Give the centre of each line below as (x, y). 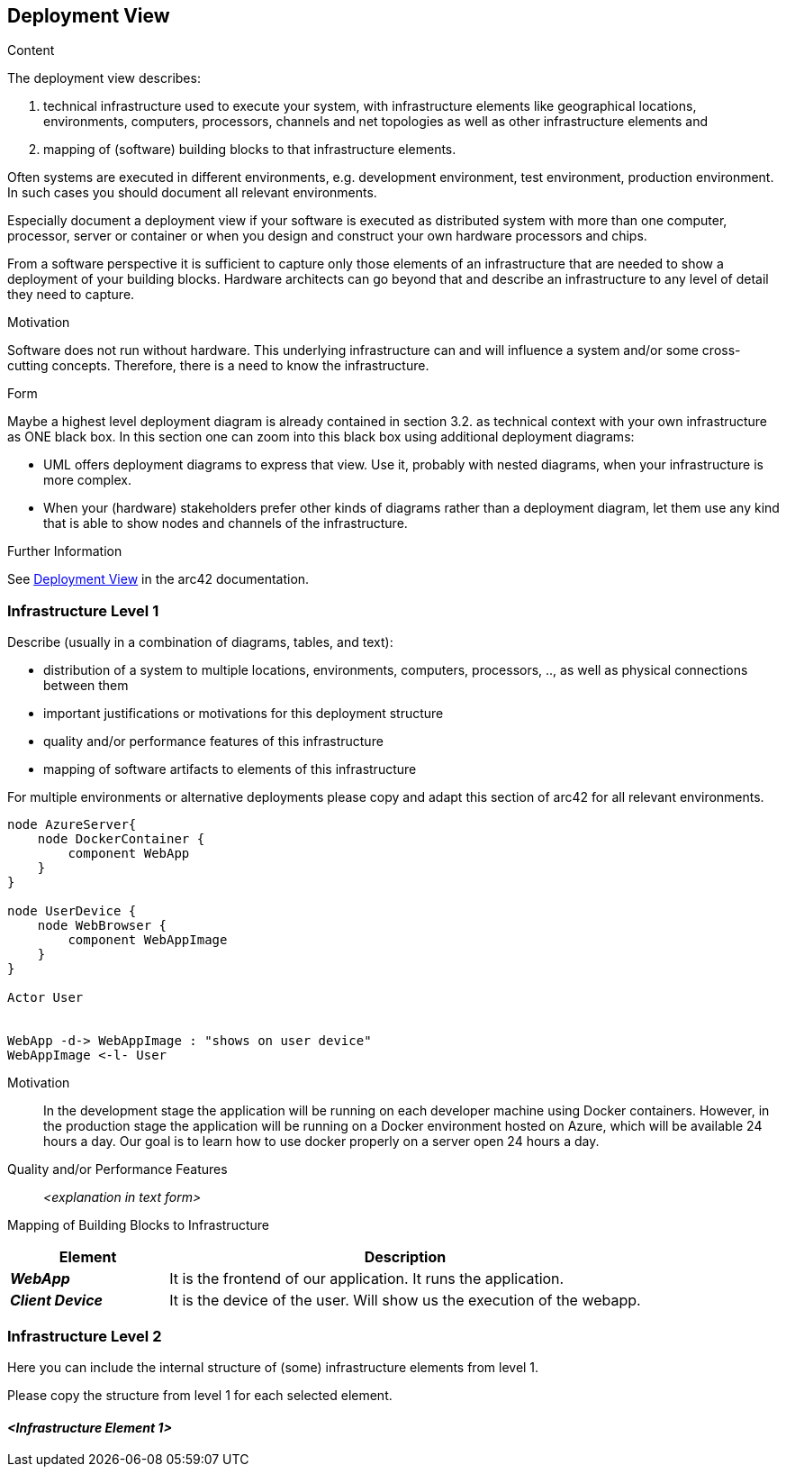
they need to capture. (71, 295)
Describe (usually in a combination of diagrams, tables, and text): (200, 642)
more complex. (87, 480)
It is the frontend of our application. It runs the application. (367, 1279)
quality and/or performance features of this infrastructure (213, 742)
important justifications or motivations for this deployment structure (244, 714)
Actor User (45, 998)
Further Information (65, 551)
